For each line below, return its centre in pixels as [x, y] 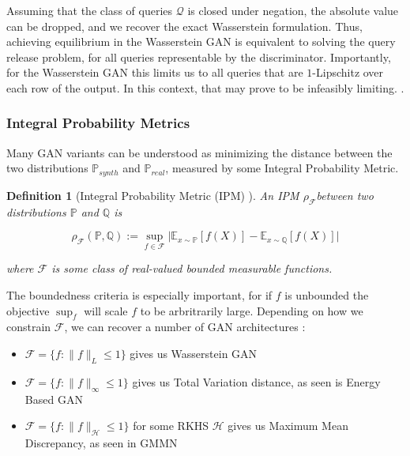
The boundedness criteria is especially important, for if [139, 295]
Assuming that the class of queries [90, 10]
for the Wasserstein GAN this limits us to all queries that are [155, 72]
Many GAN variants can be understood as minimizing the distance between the [199, 152]
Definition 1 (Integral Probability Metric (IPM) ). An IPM [153, 195]
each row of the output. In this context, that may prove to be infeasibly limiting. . [205, 87]
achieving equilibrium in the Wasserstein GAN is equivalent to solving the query [201, 41]
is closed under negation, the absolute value [293, 10]
